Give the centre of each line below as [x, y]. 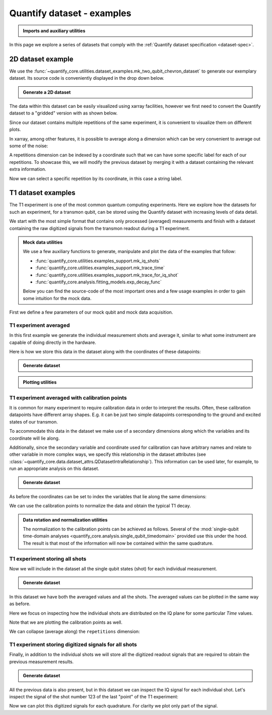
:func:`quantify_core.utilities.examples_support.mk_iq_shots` [98, 261]
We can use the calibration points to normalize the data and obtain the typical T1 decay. [100, 506]
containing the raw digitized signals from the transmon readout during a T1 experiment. [100, 228]
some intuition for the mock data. [57, 298]
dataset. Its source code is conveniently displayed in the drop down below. [87, 78]
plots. [15, 130]
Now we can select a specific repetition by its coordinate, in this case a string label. [96, 178]
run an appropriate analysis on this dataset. [54, 468]
